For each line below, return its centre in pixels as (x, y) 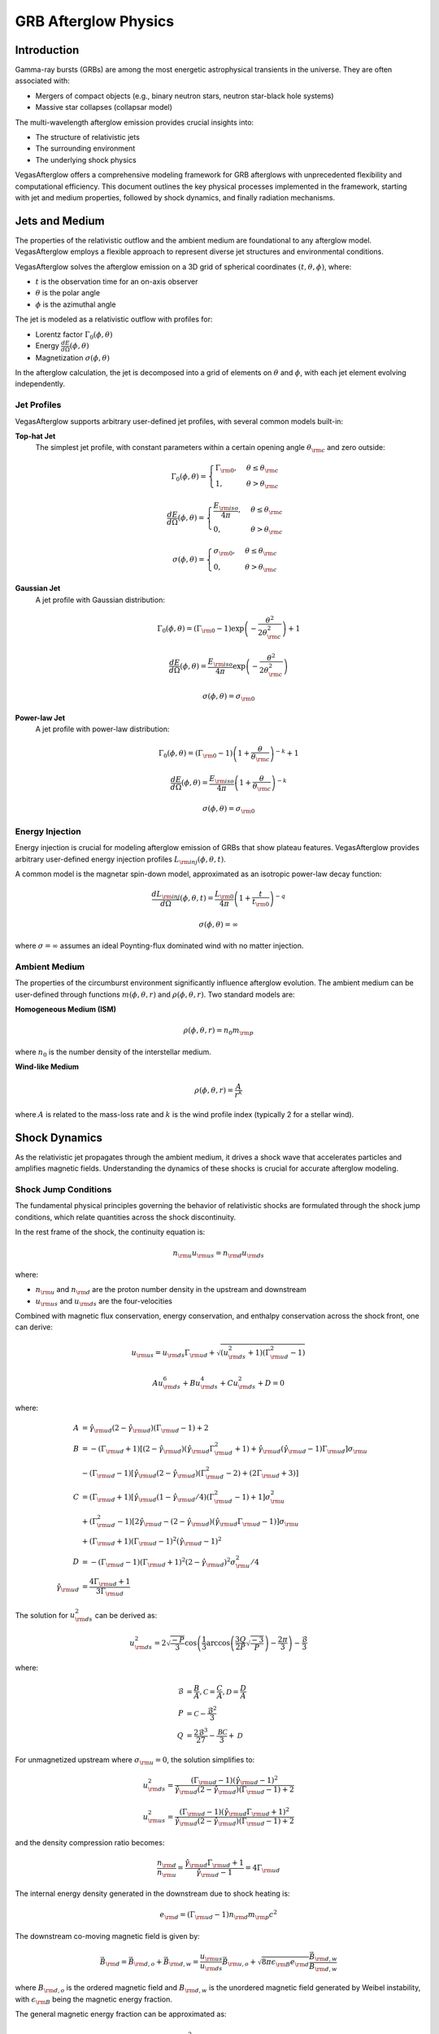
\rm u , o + (242, 1962)
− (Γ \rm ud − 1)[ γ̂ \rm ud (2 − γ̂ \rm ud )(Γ (144, 1474)
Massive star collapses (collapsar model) (104, 107)
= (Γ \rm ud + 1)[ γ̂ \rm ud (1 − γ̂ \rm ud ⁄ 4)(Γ (148, 1498)
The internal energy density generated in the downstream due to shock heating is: (152, 1894)
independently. (40, 384)
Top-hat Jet (35, 436)
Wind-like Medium (47, 1067)
